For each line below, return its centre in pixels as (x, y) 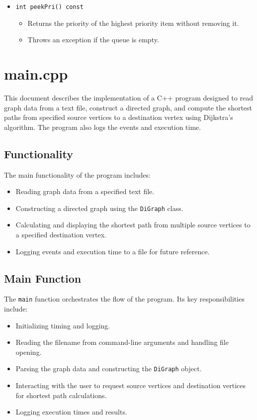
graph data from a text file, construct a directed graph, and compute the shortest (128, 107)
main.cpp (36, 74)
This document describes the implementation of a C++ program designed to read (128, 97)
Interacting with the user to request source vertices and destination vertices (131, 385)
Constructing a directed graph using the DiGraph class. (99, 208)
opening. (29, 352)
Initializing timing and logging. (63, 325)
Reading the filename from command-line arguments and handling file (122, 342)
